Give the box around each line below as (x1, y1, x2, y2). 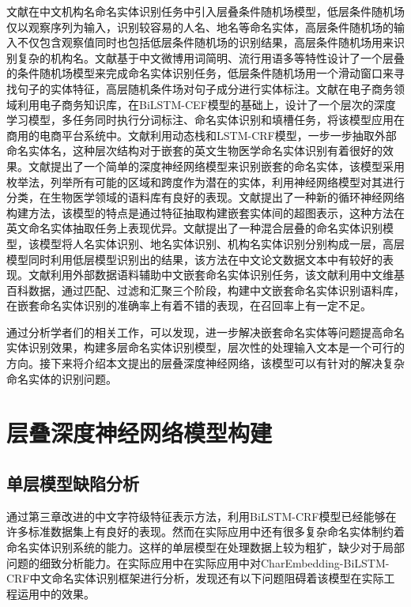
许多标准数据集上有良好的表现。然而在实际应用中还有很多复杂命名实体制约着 (6, 523, 405, 540)
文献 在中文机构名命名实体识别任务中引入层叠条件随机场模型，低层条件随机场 (6, 3, 405, 19)
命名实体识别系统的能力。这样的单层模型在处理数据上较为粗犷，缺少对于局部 (6, 539, 405, 556)
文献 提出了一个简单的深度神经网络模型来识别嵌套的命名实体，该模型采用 (28, 157, 405, 174)
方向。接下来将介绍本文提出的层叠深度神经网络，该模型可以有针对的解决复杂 (6, 355, 405, 371)
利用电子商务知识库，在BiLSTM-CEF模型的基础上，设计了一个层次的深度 (17, 96, 396, 112)
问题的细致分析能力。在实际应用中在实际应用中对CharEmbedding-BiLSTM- (6, 554, 390, 571)
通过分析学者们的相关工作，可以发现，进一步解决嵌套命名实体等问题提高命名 (6, 323, 405, 340)
